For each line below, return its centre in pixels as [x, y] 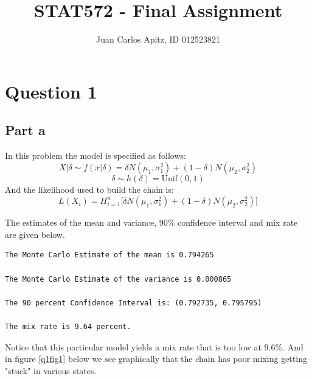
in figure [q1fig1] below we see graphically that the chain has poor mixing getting [156, 359]
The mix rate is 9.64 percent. [68, 327]
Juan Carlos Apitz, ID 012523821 [158, 39]
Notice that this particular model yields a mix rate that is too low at [133, 346]
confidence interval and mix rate [238, 222]
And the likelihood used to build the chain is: [89, 189]
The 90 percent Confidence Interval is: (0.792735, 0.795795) [133, 303]
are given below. [35, 234]
